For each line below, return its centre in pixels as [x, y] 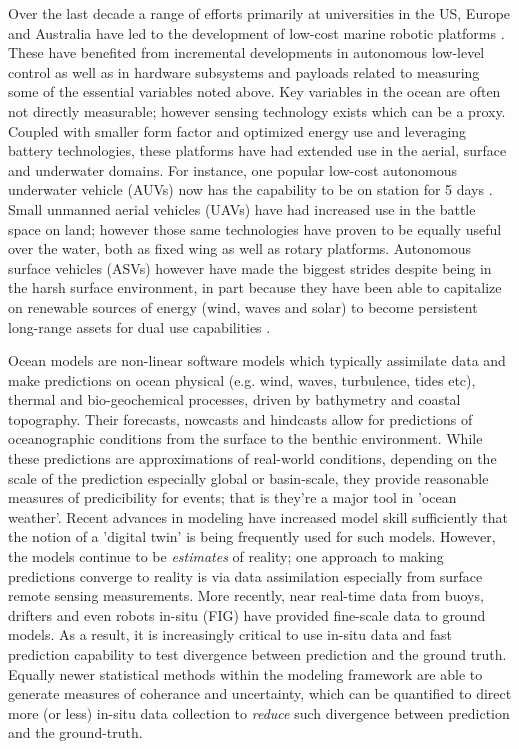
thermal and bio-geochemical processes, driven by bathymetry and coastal [234, 399]
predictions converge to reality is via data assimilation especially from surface [245, 575]
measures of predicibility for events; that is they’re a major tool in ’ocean [232, 497]
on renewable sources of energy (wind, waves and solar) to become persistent [243, 306]
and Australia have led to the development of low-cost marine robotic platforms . [256, 32]
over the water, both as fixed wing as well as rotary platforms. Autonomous [239, 248]
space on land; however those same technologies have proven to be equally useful [255, 228]
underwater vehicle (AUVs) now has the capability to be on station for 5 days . [250, 189]
